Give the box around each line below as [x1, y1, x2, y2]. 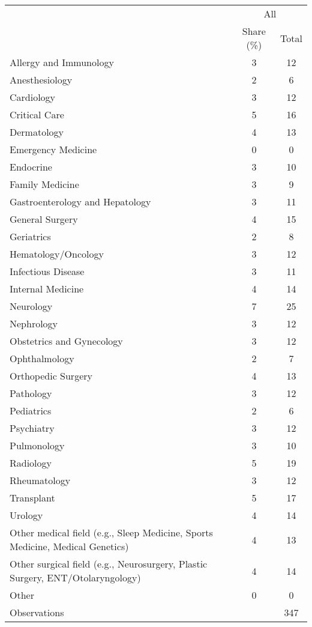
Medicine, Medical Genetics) [10, 539, 129, 553]
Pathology [10, 386, 52, 400]
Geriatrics [10, 229, 51, 243]
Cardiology [10, 90, 56, 104]
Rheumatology [10, 473, 71, 487]
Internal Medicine [10, 282, 84, 295]
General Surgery [10, 212, 78, 226]
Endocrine [10, 160, 52, 174]
